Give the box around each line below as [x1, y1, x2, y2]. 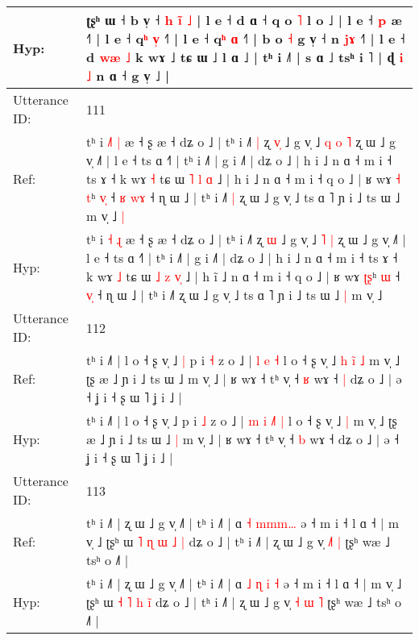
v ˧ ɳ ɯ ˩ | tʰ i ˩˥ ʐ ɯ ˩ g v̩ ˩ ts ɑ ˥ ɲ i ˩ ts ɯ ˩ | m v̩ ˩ [86, 285, 383, 304]
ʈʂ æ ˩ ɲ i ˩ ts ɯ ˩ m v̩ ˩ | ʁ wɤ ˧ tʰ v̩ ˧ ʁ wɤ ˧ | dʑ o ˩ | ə [86, 369, 402, 388]
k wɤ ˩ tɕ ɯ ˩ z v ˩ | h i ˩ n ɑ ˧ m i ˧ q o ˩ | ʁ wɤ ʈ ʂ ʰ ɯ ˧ [86, 267, 400, 285]
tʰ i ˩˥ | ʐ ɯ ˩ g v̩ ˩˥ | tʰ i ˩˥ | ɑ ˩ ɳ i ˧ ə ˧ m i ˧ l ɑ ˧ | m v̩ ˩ [86, 574, 402, 592]
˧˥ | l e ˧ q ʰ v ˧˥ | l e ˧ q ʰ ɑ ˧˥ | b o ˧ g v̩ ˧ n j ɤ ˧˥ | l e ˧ [86, 29, 405, 48]
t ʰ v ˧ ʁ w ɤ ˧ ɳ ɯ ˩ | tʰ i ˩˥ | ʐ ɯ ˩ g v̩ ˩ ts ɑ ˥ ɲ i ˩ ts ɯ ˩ [86, 188, 400, 206]
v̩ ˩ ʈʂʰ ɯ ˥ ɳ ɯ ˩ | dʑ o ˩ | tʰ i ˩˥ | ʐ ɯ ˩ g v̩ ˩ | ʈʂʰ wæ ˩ [86, 532, 390, 551]
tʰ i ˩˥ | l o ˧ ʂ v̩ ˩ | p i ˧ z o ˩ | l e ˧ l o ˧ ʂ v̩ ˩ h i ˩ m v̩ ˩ [86, 351, 400, 369]
